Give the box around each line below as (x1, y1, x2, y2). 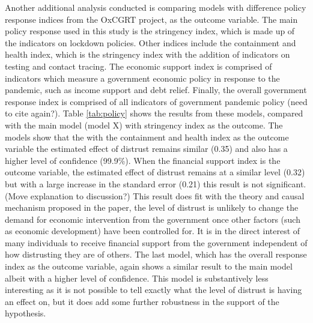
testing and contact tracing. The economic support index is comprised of (5, 59, 272, 72)
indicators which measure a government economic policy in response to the (5, 71, 280, 84)
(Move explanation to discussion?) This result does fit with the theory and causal (5, 189, 305, 202)
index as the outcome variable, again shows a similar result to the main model (5, 260, 293, 273)
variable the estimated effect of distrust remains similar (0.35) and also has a (5, 142, 288, 155)
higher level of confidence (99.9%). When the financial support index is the (5, 154, 281, 166)
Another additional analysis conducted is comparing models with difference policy (5, 1, 306, 13)
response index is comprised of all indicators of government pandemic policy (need (5, 95, 308, 107)
